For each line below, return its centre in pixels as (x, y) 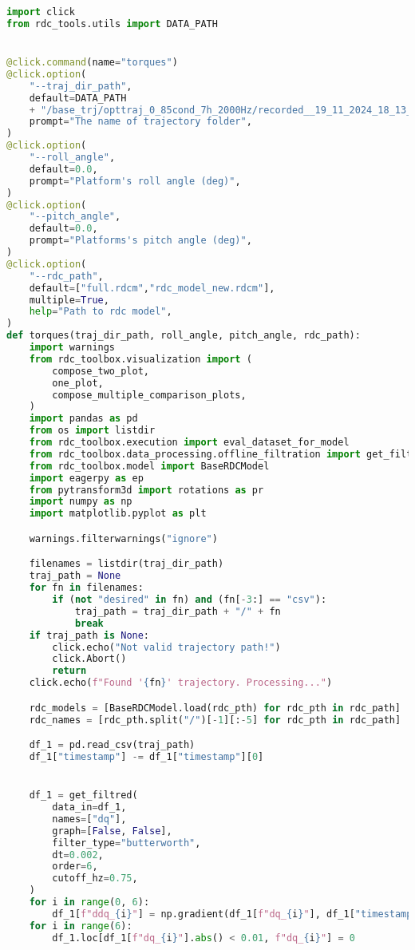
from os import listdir (92, 431)
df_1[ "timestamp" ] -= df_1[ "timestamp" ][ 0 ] (146, 756)
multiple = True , (69, 300)
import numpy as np (81, 502)
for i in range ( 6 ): (81, 926)
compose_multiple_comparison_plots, (149, 395)
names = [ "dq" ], (89, 819)
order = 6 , (75, 867)
